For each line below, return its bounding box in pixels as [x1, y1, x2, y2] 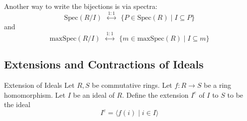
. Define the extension [122, 89, 189, 100]
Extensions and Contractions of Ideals [4, 57, 204, 72]
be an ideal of [73, 89, 115, 100]
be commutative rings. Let [92, 79, 172, 90]
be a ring [204, 79, 232, 90]
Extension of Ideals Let [4, 79, 75, 90]
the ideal [4, 99, 30, 110]
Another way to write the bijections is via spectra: [4, 1, 157, 11]
